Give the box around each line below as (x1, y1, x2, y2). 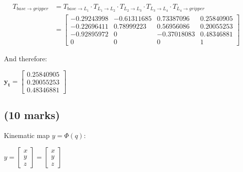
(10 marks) (4, 107, 60, 122)
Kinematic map (4, 130, 50, 140)
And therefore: (4, 53, 47, 64)
